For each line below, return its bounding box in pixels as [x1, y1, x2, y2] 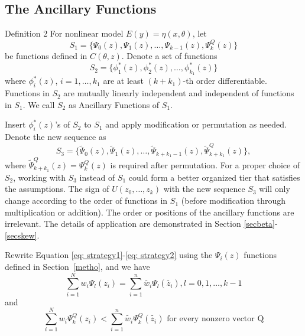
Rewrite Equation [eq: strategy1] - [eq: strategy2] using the [5, 249, 213, 261]
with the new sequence [163, 182, 245, 195]
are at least [103, 74, 144, 87]
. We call [22, 98, 55, 110]
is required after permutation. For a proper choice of [110, 159, 300, 171]
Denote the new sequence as [5, 131, 106, 143]
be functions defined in [5, 50, 87, 62]
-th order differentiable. [183, 74, 267, 87]
